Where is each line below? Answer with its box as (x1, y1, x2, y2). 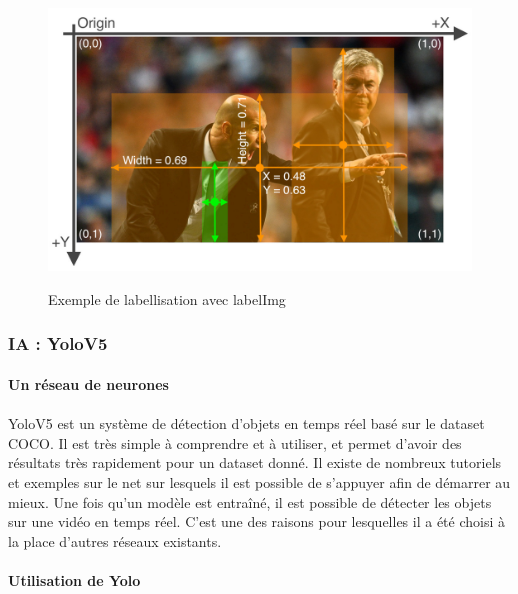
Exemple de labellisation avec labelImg (48, 288, 286, 309)
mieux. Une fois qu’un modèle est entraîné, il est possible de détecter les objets (8, 491, 492, 512)
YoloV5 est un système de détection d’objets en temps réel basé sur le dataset (8, 413, 485, 434)
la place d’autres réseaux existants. (8, 530, 222, 551)
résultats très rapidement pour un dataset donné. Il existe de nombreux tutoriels (8, 452, 502, 473)
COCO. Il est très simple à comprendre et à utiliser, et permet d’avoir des (8, 432, 462, 453)
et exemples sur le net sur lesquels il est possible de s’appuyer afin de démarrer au (8, 471, 511, 492)
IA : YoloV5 (8, 331, 108, 356)
